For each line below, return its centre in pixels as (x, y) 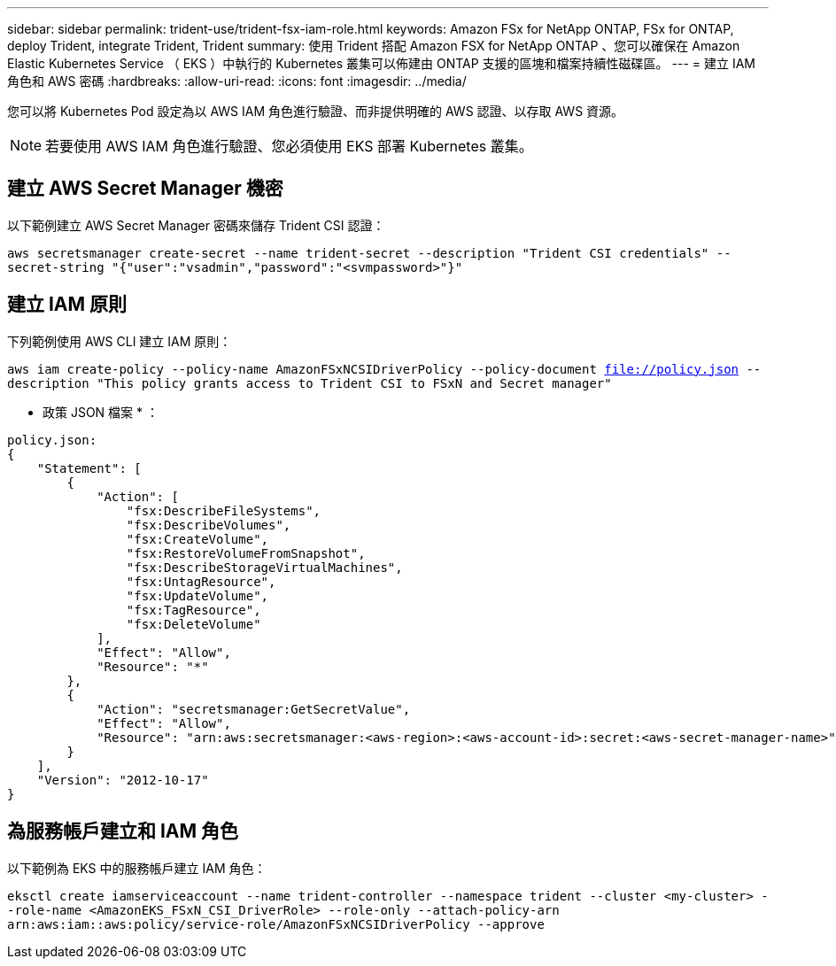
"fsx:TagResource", (194, 610)
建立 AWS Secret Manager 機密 (145, 189)
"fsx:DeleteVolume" (194, 624)
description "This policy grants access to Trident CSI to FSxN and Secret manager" (310, 383)
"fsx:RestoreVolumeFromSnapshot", (246, 553)
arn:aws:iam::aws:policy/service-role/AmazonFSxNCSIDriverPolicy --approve (276, 924)
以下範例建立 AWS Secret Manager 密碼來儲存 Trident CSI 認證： (196, 225)
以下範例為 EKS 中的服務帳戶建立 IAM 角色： (137, 868)
